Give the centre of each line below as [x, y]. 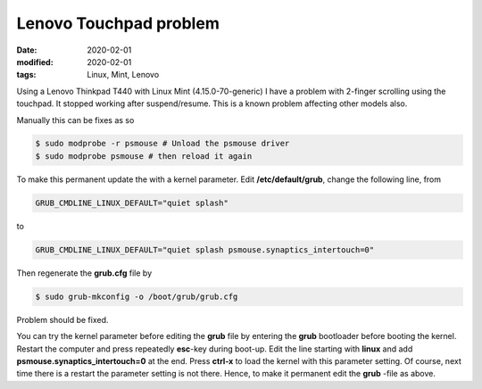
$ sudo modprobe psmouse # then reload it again [144, 156]
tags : [26, 75]
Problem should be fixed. [62, 319]
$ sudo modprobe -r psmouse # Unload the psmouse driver [162, 144]
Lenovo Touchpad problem [118, 23]
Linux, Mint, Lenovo [123, 75]
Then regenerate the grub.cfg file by [84, 273]
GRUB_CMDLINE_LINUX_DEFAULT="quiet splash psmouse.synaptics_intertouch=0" [205, 249]
